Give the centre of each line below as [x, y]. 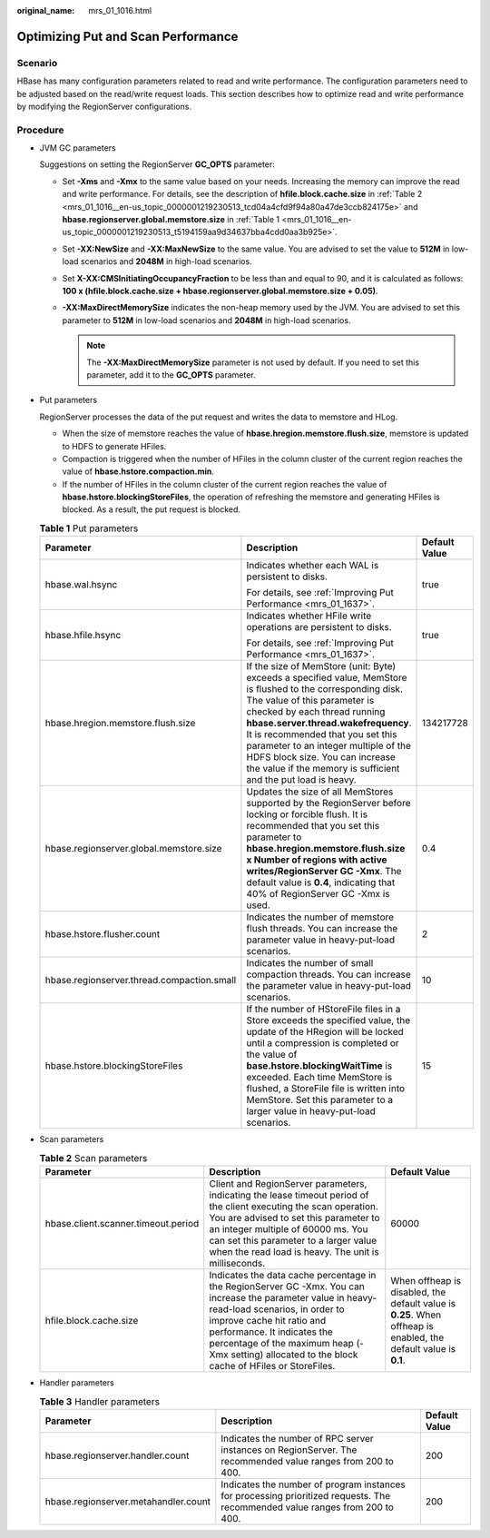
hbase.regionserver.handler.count [117, 1455]
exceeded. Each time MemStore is [319, 1078]
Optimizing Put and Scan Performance [127, 36]
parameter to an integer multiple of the [329, 746]
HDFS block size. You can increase [321, 757]
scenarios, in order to [299, 1309]
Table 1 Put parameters [89, 528]
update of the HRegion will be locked [325, 1032]
